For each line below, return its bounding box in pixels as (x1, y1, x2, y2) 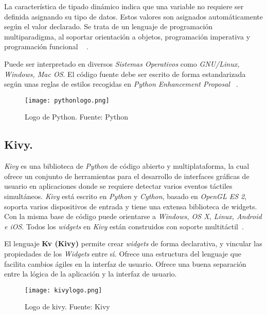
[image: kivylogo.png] (25, 286, 102, 294)
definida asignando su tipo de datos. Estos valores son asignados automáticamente (4, 11, 263, 22)
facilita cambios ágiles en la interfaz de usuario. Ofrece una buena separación (4, 258, 246, 269)
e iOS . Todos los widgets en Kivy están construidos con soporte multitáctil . (4, 221, 244, 231)
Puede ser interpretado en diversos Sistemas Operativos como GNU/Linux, (4, 58, 240, 69)
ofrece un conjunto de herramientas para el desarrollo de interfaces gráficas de (4, 170, 250, 181)
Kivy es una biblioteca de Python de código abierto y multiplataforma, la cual (4, 161, 250, 171)
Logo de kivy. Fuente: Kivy (25, 301, 110, 312)
